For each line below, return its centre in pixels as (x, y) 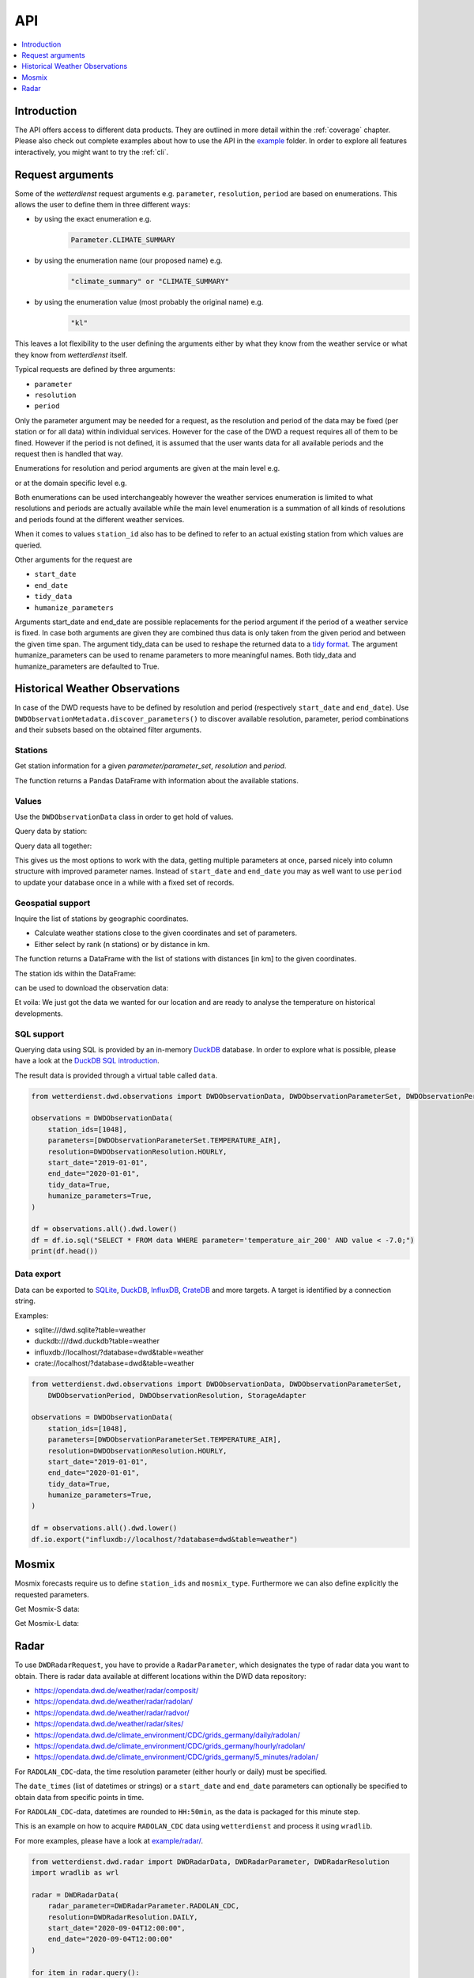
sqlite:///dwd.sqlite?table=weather (90, 1330)
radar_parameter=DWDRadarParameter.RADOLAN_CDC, (144, 1906)
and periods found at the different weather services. (100, 519)
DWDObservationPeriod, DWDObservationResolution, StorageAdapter (177, 1395)
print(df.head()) (65, 1251)
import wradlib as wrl (75, 1873)
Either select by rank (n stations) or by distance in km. (122, 944)
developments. (39, 1014)
